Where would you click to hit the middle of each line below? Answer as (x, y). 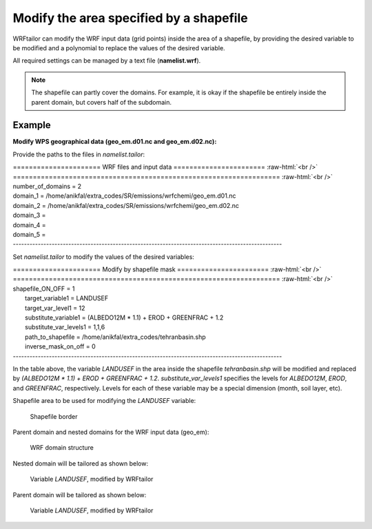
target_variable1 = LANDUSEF (67, 298)
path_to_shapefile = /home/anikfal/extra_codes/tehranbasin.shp (115, 337)
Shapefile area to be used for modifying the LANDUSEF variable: (104, 401)
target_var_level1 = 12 (55, 308)
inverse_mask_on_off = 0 (60, 346)
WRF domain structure (62, 448)
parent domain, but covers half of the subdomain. (102, 102)
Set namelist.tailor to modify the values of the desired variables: (103, 257)
